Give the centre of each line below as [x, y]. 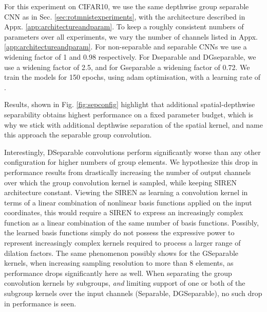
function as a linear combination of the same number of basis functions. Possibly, [131, 222]
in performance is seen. [40, 303]
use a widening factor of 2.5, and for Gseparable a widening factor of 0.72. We [127, 67]
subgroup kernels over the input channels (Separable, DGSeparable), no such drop [133, 293]
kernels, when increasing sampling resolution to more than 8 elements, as [119, 263]
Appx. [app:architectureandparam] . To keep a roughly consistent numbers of [124, 27]
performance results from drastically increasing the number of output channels [128, 172]
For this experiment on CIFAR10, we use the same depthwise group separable [127, 6]
